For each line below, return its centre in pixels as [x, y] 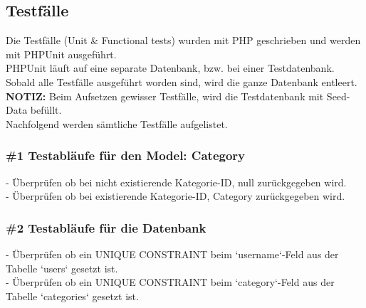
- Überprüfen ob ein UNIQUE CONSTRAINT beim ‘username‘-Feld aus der [172, 254]
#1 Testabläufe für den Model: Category [126, 155]
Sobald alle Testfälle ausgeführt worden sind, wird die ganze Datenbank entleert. [182, 81]
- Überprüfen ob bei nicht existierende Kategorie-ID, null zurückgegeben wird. [176, 182]
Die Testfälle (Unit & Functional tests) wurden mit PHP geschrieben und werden [183, 40]
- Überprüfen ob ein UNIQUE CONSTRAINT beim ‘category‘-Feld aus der [170, 282]
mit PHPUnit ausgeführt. [61, 54]
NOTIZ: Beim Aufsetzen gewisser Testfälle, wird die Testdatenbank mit [165, 96]
